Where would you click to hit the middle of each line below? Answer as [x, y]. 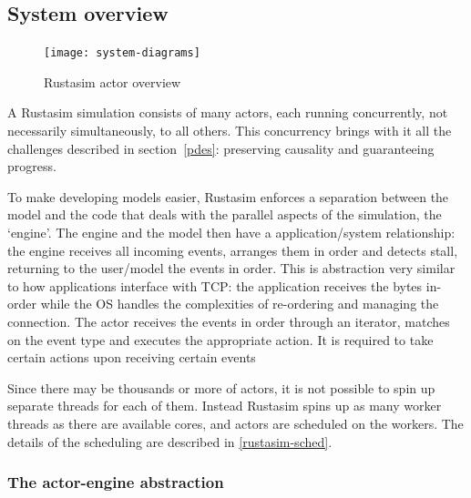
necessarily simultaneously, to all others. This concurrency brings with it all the [230, 131]
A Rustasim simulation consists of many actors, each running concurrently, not [228, 112]
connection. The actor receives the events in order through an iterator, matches [229, 321]
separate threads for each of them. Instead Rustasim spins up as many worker [225, 406]
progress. [32, 166]
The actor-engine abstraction [116, 482]
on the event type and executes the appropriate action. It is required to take [220, 339]
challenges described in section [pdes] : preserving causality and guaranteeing [221, 148]
